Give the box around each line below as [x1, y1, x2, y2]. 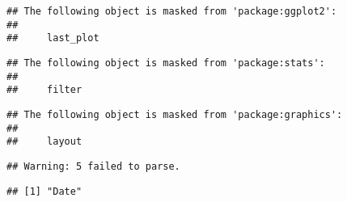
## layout [6, 136, 83, 148]
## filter [6, 84, 83, 96]
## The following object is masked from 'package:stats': [6, 57, 325, 69]
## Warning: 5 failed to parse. [6, 160, 180, 172]
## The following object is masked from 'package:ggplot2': [6, 6, 337, 17]
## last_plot [6, 32, 99, 44]
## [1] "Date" [6, 185, 83, 197]
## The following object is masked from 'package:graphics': [6, 108, 343, 120]
